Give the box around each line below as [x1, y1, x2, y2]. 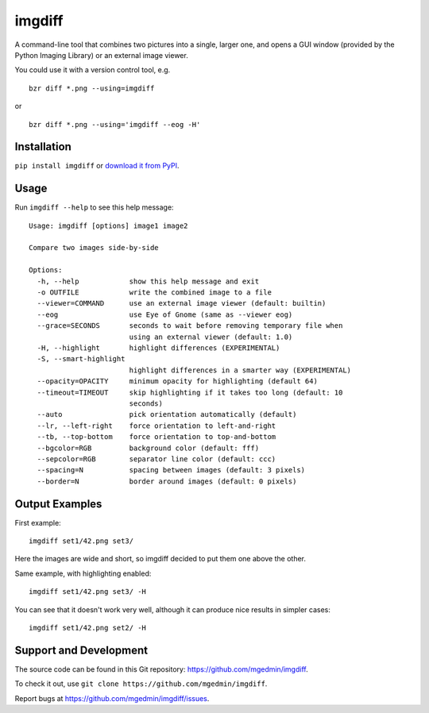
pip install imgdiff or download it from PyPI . [14, 161, 180, 171]
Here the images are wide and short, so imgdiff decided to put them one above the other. [14, 554, 306, 564]
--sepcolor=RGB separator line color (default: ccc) [37, 454, 276, 464]
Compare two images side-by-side [29, 243, 159, 252]
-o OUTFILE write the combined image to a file [37, 288, 272, 297]
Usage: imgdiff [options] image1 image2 [29, 221, 188, 230]
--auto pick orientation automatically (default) [37, 410, 297, 419]
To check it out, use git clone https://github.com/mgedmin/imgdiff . [14, 679, 268, 688]
